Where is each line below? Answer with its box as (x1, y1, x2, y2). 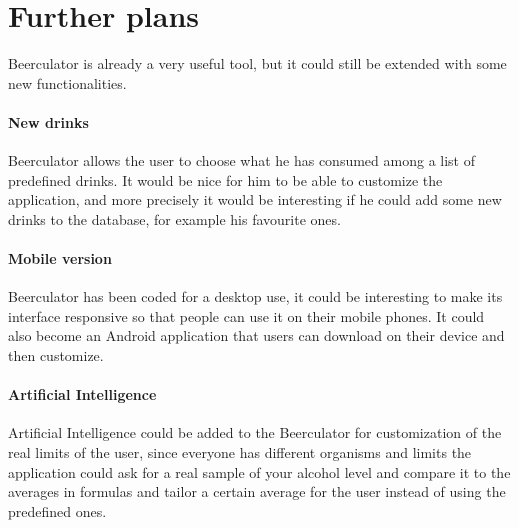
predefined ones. (8, 500, 107, 521)
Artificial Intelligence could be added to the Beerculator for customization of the (8, 422, 502, 443)
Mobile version (8, 248, 112, 269)
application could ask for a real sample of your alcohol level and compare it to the (8, 461, 511, 482)
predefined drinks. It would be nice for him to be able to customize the (8, 169, 443, 190)
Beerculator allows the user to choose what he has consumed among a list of (8, 150, 475, 171)
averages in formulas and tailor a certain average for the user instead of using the (8, 481, 506, 502)
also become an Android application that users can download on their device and (8, 325, 505, 346)
